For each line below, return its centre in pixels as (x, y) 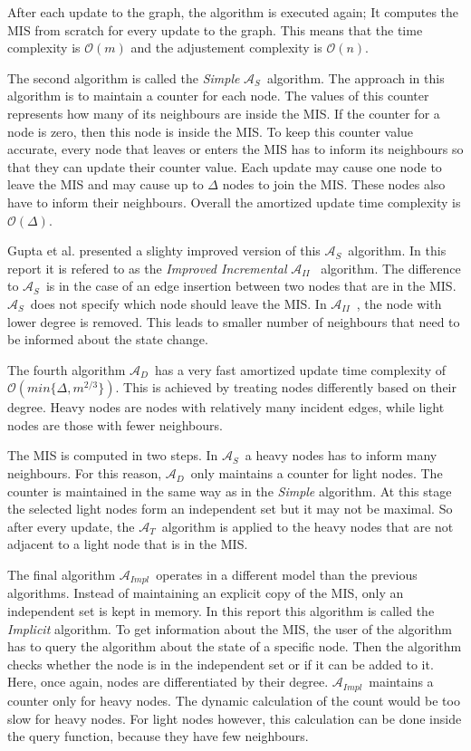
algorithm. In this (397, 250)
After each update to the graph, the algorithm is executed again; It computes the (233, 12)
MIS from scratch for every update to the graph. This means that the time (215, 29)
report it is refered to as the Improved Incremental (147, 268)
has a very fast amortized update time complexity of (300, 369)
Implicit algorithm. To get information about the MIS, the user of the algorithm (230, 628)
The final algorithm (62, 575)
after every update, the (71, 526)
